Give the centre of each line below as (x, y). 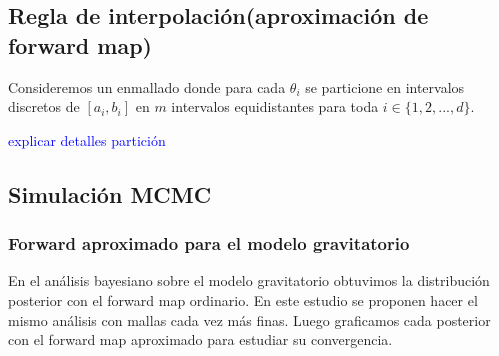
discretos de (44, 106)
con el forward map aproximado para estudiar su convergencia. (200, 339)
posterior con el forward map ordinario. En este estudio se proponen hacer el (243, 299)
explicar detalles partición (87, 139)
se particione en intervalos (385, 86)
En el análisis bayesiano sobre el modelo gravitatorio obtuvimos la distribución (249, 280)
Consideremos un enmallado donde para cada (147, 86)
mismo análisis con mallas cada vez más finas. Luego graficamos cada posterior (249, 319)
